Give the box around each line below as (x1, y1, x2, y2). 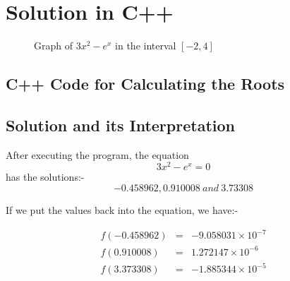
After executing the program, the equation (6, 147, 189, 162)
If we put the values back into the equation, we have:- (6, 202, 238, 217)
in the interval (115, 38, 176, 53)
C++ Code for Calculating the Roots (6, 73, 285, 95)
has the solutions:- (6, 169, 85, 184)
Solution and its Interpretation (6, 114, 235, 136)
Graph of (34, 38, 73, 53)
